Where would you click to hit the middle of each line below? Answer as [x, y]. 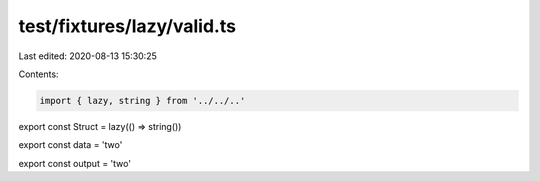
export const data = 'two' [70, 145]
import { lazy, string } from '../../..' [142, 100]
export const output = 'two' [75, 163]
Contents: [38, 74]
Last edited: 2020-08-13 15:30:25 [87, 56]
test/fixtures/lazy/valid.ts [127, 26]
